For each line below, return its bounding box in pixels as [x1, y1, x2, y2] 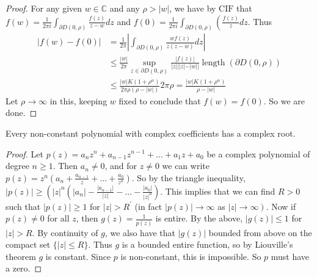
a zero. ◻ [5, 262, 42, 275]
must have [271, 250, 310, 262]
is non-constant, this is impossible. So [120, 250, 261, 262]
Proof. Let [5, 147, 43, 160]
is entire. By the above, [155, 212, 243, 225]
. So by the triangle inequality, [131, 171, 246, 184]
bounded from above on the [208, 226, 312, 239]
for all [47, 212, 70, 225]
